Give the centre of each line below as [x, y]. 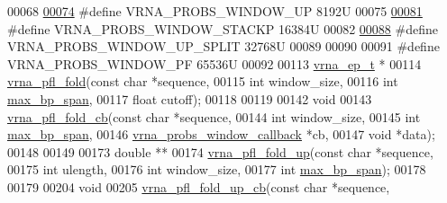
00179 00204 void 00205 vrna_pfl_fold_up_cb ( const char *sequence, [199, 186]
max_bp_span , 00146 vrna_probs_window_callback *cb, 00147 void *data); [221, 134]
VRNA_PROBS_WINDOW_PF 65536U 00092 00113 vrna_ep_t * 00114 [214, 63]
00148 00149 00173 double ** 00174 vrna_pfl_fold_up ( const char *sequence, [220, 151]
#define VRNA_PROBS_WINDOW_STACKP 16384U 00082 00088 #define [223, 28]
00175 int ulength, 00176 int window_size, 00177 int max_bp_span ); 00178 [217, 169]
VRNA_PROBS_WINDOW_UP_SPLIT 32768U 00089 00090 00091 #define [223, 46]
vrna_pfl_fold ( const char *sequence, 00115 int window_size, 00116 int [203, 81]
